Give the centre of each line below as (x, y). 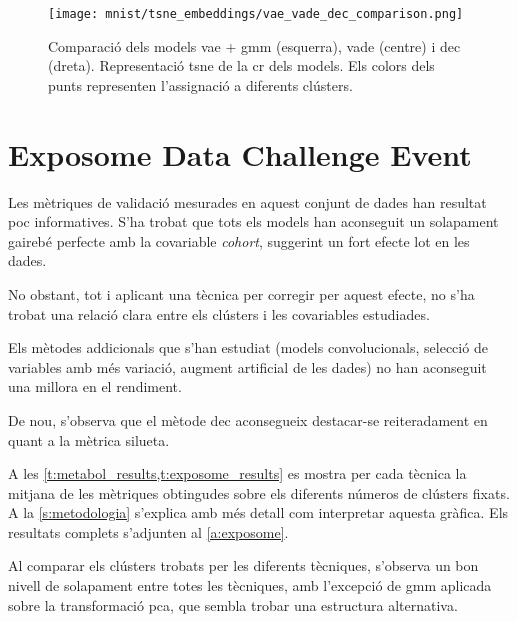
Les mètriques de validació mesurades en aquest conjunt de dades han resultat (247, 201)
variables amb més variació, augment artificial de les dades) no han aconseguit (247, 366)
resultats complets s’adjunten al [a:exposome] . (148, 531)
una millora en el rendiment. (95, 386)
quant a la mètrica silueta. (89, 439)
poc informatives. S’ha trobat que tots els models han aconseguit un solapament (253, 221)
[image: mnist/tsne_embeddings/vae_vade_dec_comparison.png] (256, 14)
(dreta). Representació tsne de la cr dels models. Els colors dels (241, 65)
